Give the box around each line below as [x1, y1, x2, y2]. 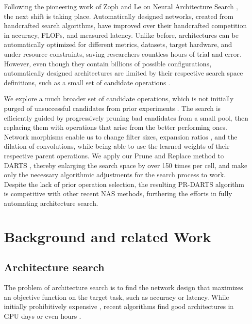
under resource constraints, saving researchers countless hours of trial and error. [4, 48, 241, 59]
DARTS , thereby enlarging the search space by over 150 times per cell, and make [4, 160, 248, 170]
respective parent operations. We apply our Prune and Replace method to [4, 150, 224, 160]
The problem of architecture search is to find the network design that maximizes [4, 282, 243, 293]
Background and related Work [4, 226, 211, 246]
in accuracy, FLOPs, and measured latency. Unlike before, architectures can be [4, 30, 239, 40]
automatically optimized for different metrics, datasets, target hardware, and [4, 39, 232, 49]
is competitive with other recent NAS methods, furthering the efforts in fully [4, 188, 232, 199]
